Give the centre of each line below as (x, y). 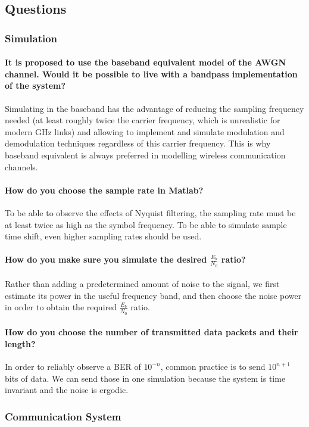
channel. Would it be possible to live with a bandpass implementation (151, 74)
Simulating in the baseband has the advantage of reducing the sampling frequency (154, 108)
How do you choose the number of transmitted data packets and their (152, 332)
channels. (21, 166)
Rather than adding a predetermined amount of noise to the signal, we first (142, 284)
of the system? (35, 85)
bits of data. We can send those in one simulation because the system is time (145, 378)
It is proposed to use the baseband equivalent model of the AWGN (146, 62)
